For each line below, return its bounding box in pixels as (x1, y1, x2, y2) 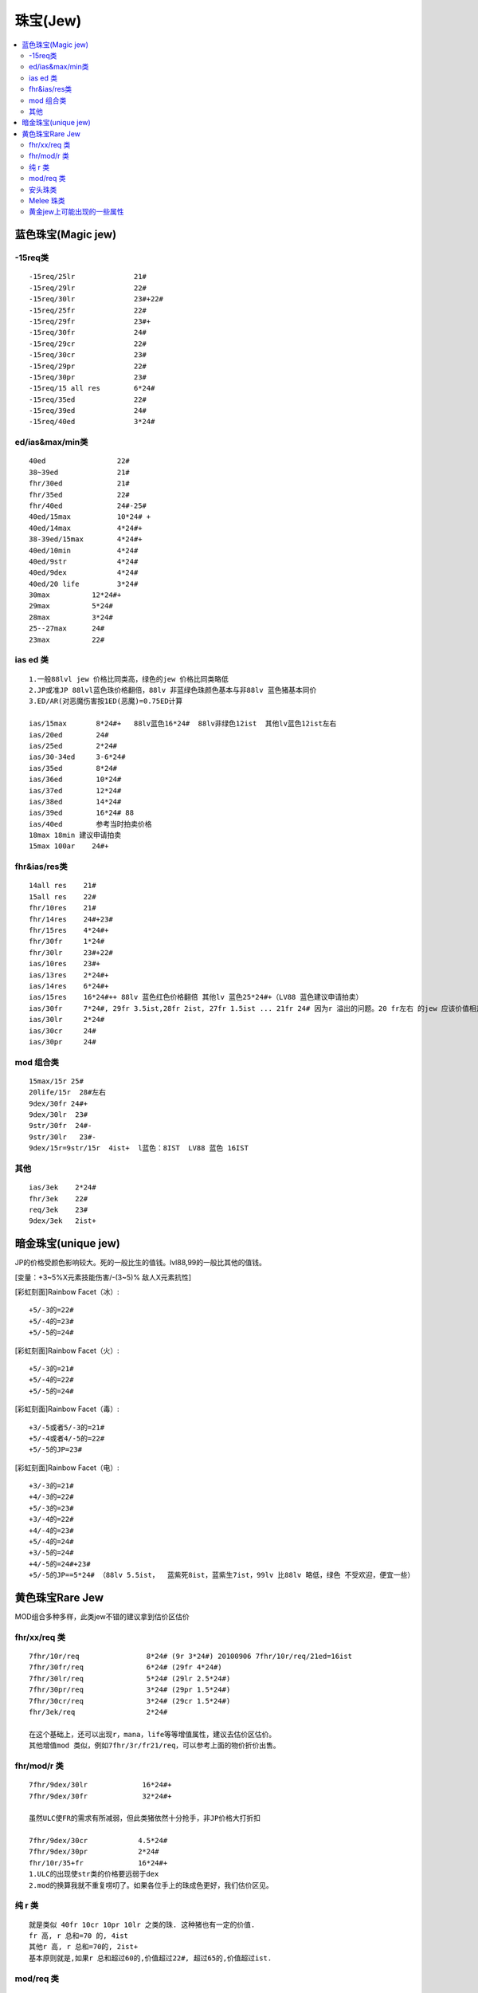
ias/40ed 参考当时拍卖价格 (29, 820, 152, 828)
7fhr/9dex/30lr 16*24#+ (29, 1780, 172, 1790)
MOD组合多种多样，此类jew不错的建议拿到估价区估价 (14, 1612, 190, 1622)
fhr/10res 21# (29, 903, 96, 913)
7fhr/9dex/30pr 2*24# (29, 1847, 159, 1857)
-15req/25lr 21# (29, 272, 147, 281)
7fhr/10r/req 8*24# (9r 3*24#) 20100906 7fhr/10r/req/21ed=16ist (29, 1652, 353, 1661)
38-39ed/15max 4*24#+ (29, 535, 143, 544)
